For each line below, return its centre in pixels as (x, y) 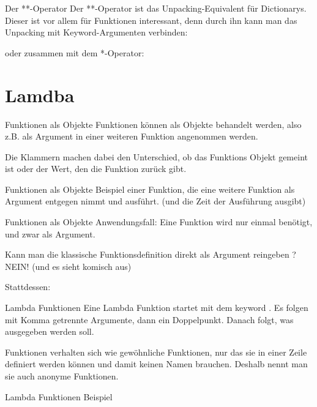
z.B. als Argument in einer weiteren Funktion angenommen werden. (132, 136)
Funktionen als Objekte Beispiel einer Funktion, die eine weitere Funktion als (150, 189)
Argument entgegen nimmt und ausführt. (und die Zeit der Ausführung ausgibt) (155, 201)
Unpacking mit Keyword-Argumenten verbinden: (96, 32)
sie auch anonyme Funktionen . (62, 376)
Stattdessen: (28, 287)
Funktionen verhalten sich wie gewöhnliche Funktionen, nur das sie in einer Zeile (156, 352)
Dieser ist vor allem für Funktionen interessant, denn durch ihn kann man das (151, 20)
